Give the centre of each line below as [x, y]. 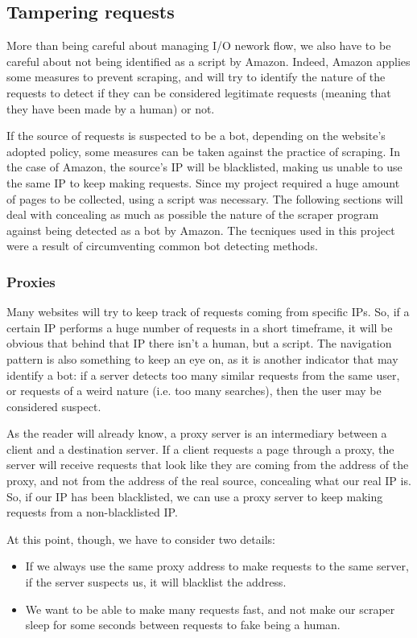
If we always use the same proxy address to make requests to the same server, [217, 566]
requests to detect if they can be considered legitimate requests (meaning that [199, 92]
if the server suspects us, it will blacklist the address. [156, 582]
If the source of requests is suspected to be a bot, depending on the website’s [196, 136]
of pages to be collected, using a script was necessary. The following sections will [205, 198]
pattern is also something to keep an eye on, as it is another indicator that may [202, 358]
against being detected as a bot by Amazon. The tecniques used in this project [201, 230]
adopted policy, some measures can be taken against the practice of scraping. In [203, 151]
